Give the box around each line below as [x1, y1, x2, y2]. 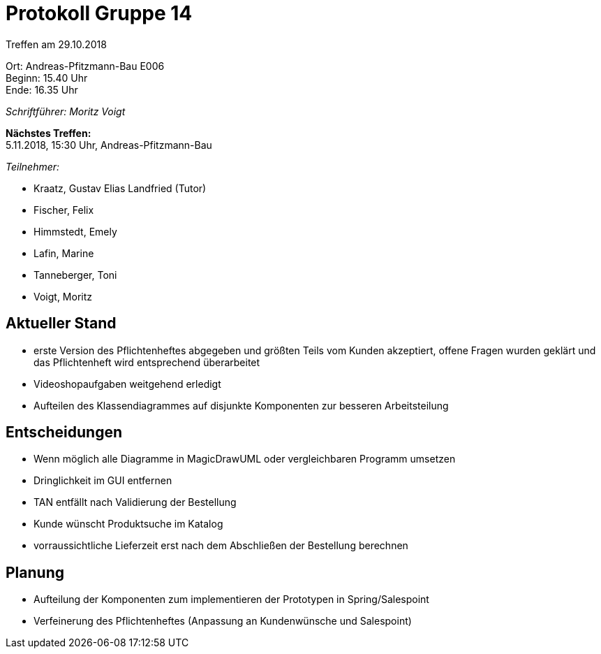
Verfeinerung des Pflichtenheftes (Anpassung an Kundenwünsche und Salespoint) [34, 615, 412, 627]
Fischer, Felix [34, 203, 94, 216]
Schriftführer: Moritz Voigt [6, 105, 126, 117]
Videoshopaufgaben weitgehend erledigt [34, 377, 221, 390]
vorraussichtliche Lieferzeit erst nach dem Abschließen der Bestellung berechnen [34, 539, 408, 552]
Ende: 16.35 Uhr [6, 83, 78, 96]
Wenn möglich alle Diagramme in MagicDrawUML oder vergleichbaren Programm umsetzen [34, 453, 456, 465]
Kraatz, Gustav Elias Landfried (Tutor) [34, 182, 207, 194]
